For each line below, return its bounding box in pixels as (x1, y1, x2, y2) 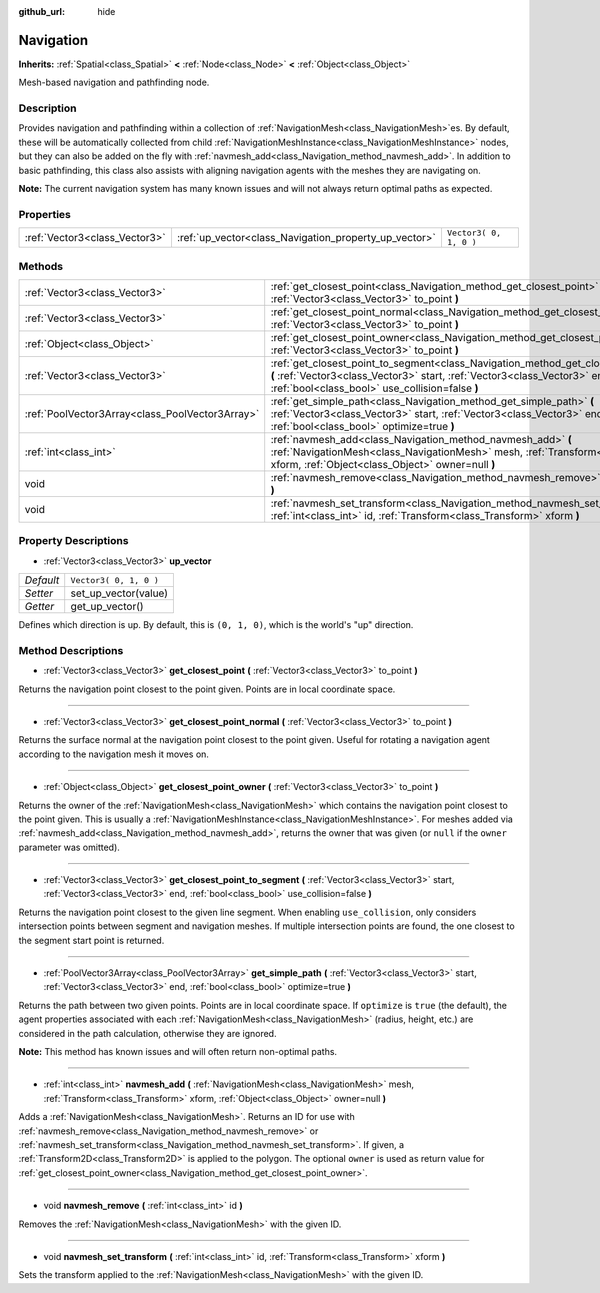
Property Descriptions (18, 534, 129, 548)
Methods (18, 259, 64, 273)
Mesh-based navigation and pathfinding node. (18, 76, 210, 89)
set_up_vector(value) (70, 586, 169, 600)
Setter (24, 586, 54, 600)
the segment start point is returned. (18, 934, 165, 946)
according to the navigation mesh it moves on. (18, 748, 210, 760)
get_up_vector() (70, 600, 144, 614)
